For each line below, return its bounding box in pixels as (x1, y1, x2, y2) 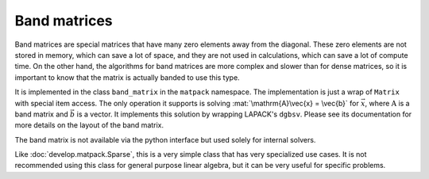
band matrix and (14, 109, 69, 119)
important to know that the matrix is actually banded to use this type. (14, 72, 240, 82)
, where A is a (365, 98, 410, 108)
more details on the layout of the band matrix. (14, 120, 164, 130)
